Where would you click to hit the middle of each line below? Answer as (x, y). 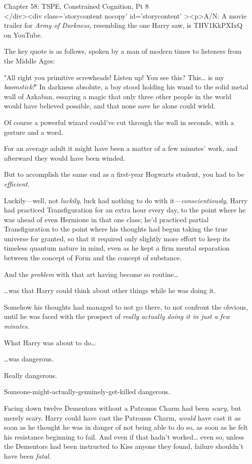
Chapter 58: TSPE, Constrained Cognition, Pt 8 (76, 6)
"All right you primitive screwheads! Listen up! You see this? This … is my (114, 77)
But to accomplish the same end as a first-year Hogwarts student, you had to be (124, 174)
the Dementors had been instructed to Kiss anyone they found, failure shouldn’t (124, 446)
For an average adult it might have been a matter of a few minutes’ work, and (121, 148)
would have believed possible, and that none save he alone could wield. (110, 106)
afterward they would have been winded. (65, 158)
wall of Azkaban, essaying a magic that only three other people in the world (118, 96)
